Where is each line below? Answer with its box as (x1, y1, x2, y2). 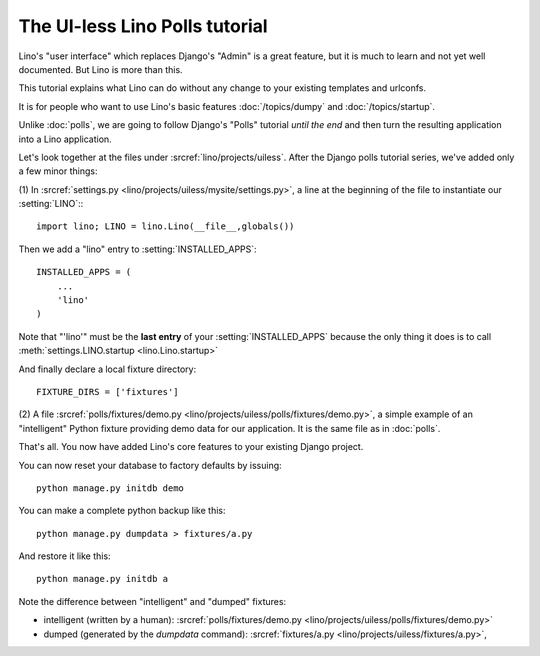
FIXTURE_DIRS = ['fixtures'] (36, 386, 179, 397)
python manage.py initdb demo (36, 482, 185, 494)
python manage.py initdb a (36, 573, 169, 585)
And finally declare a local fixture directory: (18, 363, 197, 375)
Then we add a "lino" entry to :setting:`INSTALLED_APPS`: (18, 243, 257, 255)
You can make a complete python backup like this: (18, 505, 226, 517)
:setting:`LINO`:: (18, 198, 84, 210)
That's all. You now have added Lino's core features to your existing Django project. (18, 441, 364, 453)
